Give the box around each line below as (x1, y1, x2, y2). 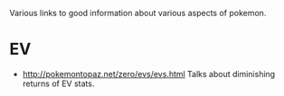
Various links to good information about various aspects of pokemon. (9, 8, 267, 18)
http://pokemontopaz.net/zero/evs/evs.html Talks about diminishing (22, 68, 276, 79)
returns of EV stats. (22, 78, 95, 89)
